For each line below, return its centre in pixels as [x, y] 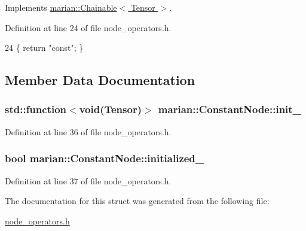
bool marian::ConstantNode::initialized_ [105, 158]
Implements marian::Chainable [61, 7]
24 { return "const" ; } [44, 48]
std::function [36, 109]
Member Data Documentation [100, 80]
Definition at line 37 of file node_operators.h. [88, 180]
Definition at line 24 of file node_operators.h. [88, 27]
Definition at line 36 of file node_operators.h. [88, 131]
